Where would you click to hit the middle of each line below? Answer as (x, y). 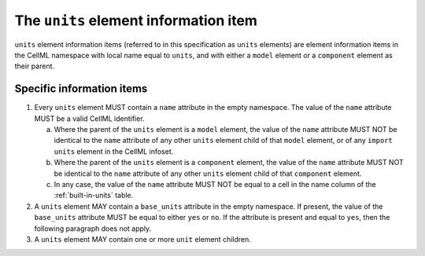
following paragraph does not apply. (93, 229)
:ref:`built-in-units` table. (94, 196)
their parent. (35, 66)
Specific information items (81, 89)
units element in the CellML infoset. (114, 151)
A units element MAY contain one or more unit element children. (143, 239)
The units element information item (136, 20)
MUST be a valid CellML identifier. (89, 119)
